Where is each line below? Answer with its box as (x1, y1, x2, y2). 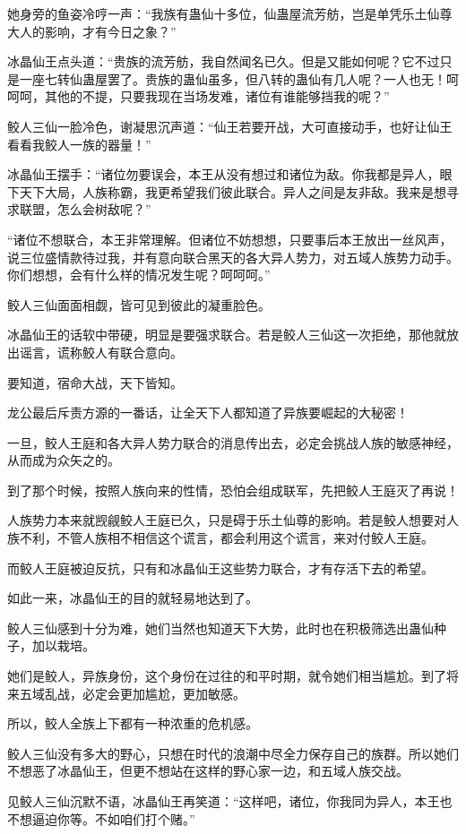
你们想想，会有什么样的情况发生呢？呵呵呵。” (7, 265, 271, 284)
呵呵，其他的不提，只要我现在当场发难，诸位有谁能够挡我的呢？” (7, 87, 390, 106)
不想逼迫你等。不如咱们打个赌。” (7, 809, 195, 828)
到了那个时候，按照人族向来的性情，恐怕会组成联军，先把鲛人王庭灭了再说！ (7, 480, 459, 499)
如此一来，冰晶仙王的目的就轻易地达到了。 (7, 589, 258, 607)
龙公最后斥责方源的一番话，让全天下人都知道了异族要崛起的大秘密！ (7, 403, 409, 422)
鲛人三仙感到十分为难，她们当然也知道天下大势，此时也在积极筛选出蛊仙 (7, 618, 434, 637)
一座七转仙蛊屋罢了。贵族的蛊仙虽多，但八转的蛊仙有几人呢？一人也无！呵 (19, 69, 459, 88)
